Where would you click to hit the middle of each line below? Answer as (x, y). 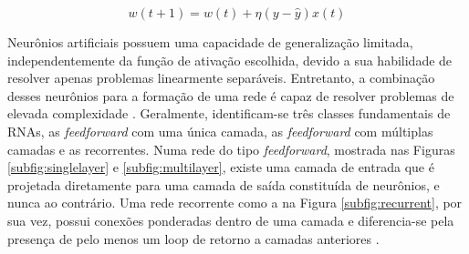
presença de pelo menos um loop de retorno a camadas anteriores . (193, 238)
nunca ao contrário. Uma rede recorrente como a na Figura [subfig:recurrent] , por (235, 203)
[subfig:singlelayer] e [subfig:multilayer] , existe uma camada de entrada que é (221, 167)
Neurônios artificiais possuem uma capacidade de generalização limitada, (210, 42)
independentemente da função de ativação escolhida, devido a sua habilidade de (230, 60)
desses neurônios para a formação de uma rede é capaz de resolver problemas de (231, 95)
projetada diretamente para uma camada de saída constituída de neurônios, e (224, 184)
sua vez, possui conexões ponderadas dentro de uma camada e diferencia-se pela (231, 220)
